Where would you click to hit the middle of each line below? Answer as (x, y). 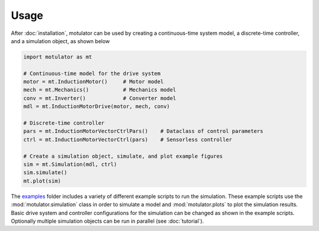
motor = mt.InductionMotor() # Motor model (93, 82)
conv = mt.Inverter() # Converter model (100, 98)
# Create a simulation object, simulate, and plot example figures (123, 156)
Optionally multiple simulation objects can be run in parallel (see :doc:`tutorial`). (107, 221)
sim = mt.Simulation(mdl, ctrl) (70, 165)
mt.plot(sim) (42, 181)
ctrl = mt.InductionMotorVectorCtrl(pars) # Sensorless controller (128, 139)
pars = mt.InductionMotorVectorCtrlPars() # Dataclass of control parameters (143, 131)
